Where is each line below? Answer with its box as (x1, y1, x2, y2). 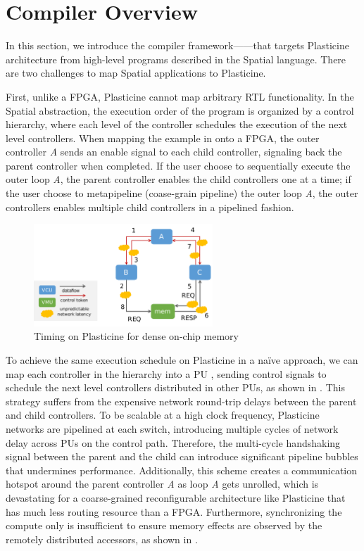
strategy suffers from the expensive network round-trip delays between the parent (6, 393, 357, 408)
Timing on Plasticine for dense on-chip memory (34, 329, 239, 343)
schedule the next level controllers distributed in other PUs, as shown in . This (6, 380, 345, 395)
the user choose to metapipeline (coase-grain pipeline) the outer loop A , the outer (6, 186, 358, 201)
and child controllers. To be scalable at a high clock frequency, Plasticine (6, 407, 320, 422)
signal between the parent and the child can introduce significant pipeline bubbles (6, 449, 358, 464)
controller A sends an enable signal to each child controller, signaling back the (6, 144, 342, 159)
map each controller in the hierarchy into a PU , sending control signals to (6, 366, 327, 381)
